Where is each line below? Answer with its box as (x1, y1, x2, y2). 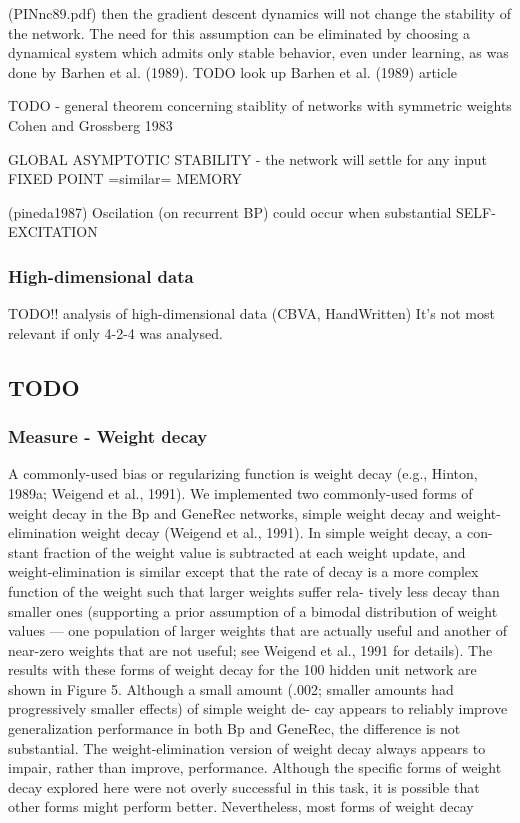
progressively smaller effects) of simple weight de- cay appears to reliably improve (8, 698, 508, 719)
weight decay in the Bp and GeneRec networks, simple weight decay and (8, 502, 452, 523)
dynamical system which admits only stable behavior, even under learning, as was (8, 42, 509, 63)
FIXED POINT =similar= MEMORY (8, 168, 242, 189)
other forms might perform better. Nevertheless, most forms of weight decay (8, 796, 474, 817)
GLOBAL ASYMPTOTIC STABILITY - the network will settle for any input (8, 148, 487, 169)
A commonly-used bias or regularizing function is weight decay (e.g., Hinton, (8, 463, 478, 484)
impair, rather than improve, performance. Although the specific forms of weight (8, 757, 502, 778)
